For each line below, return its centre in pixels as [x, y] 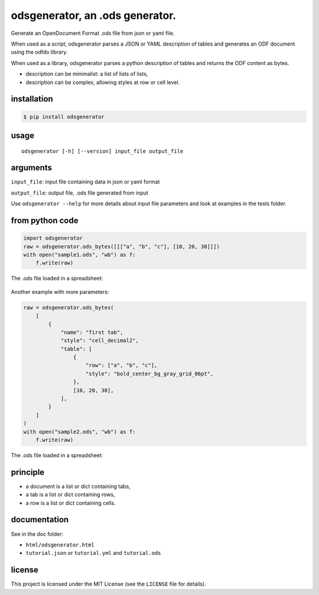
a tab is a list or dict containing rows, [70, 494]
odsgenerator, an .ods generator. [94, 15]
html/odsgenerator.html [60, 545]
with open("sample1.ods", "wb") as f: [79, 255]
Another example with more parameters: [60, 292]
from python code [45, 221]
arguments [32, 168]
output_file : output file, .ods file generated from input [80, 193]
